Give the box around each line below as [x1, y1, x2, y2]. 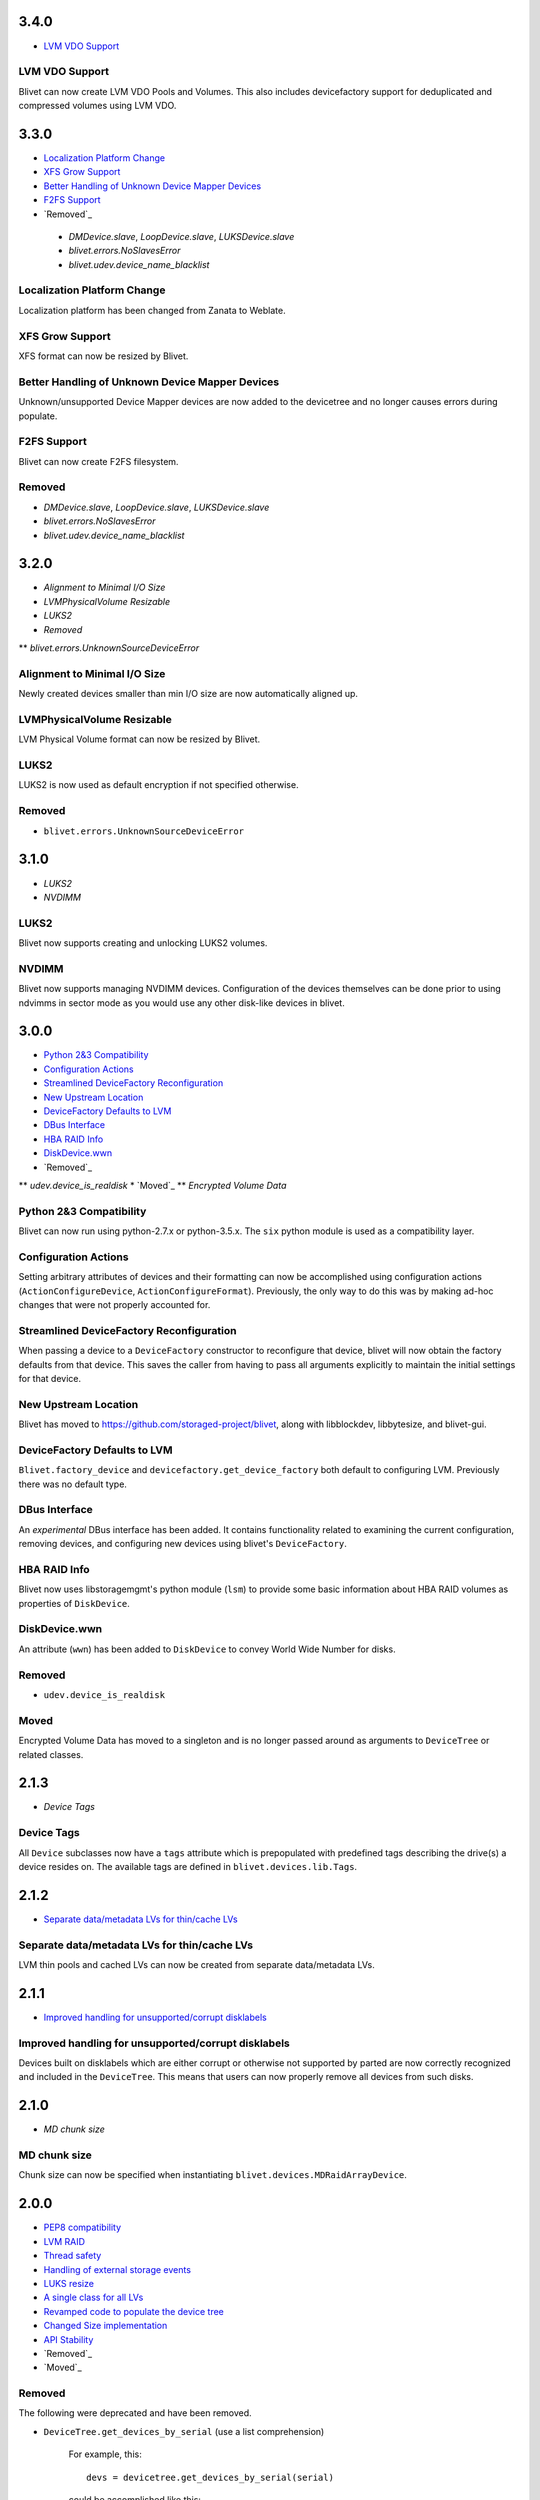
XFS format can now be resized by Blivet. [18, 350, 189, 362]
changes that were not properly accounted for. [18, 1299, 211, 1311]
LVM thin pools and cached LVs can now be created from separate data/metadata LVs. [18, 1959, 375, 1970]
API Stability [43, 2333, 94, 2345]
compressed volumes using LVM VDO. [18, 100, 177, 112]
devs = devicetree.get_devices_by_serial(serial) [86, 2471, 335, 2483]
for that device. [18, 1372, 82, 1384]
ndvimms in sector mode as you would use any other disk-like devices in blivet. [18, 996, 345, 1009]
